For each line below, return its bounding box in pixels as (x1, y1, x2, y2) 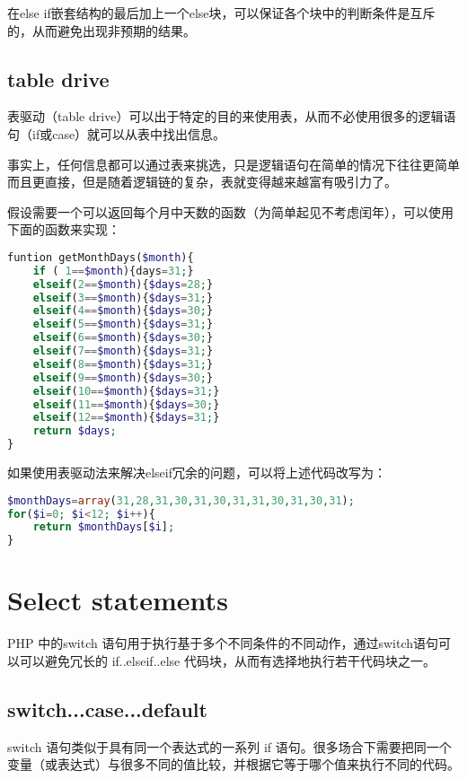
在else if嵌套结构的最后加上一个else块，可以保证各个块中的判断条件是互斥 (7, 4, 436, 22)
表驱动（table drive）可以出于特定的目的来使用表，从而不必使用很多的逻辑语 (7, 107, 456, 126)
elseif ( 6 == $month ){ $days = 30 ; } (32, 331, 214, 345)
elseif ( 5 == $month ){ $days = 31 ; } (32, 318, 214, 331)
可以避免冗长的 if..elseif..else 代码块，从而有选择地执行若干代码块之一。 (19, 651, 436, 670)
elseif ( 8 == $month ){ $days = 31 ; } (32, 357, 214, 371)
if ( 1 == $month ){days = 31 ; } (32, 264, 194, 277)
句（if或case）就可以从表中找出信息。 (7, 124, 226, 143)
